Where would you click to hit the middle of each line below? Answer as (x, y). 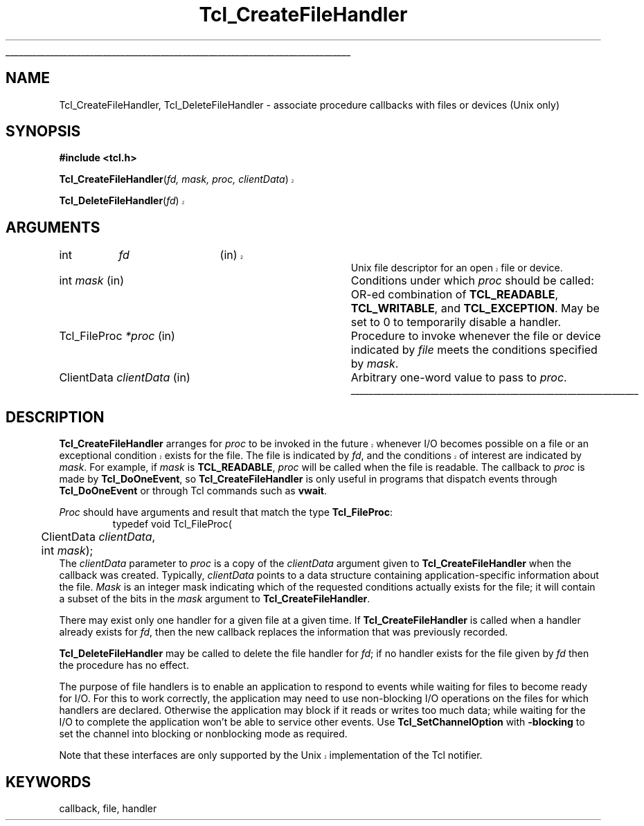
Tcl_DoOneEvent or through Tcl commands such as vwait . (193, 491)
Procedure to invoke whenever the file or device (476, 336)
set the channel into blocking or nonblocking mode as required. (203, 734)
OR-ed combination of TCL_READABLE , (454, 295)
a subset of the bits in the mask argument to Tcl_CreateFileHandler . (215, 599)
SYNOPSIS (43, 132)
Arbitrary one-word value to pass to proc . (459, 378)
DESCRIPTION (55, 417)
